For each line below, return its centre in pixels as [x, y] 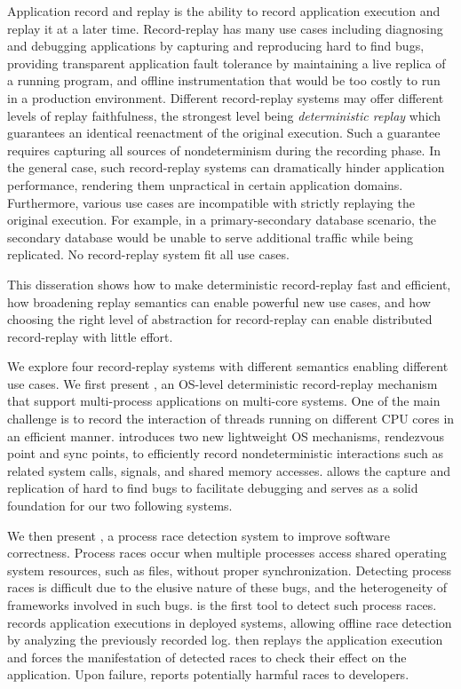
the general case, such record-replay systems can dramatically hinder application [226, 167]
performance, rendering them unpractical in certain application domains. [205, 184]
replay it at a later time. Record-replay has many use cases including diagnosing [225, 28]
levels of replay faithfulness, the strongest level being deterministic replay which [224, 115]
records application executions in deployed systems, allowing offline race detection [230, 622]
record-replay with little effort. [90, 336]
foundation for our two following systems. [120, 506]
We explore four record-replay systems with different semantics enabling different [228, 366]
